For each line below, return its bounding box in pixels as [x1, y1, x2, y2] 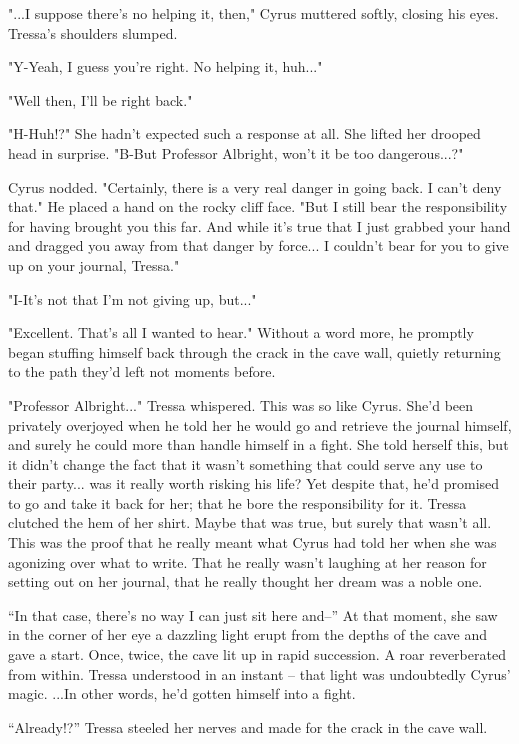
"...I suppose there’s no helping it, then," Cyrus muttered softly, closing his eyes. [8, 3, 499, 23]
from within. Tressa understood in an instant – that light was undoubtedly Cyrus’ [8, 663, 511, 684]
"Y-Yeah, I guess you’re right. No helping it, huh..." [8, 56, 323, 77]
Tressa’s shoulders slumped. [8, 22, 178, 43]
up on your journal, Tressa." [8, 254, 180, 275]
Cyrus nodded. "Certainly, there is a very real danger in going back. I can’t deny [8, 176, 502, 197]
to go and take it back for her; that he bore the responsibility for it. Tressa [8, 492, 467, 513]
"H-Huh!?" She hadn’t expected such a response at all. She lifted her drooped [8, 123, 481, 144]
